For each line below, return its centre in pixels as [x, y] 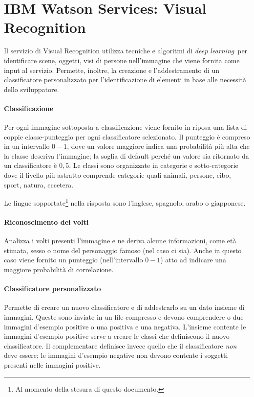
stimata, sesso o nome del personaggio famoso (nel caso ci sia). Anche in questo [123, 250]
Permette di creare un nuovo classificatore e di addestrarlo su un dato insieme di [124, 307]
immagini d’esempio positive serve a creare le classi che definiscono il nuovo [117, 336]
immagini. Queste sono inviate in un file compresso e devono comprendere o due [124, 317]
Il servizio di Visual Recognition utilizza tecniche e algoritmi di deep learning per [126, 51]
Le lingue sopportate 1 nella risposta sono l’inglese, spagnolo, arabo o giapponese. [125, 202]
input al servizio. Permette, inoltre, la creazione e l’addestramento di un [112, 70]
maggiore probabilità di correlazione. [59, 269]
